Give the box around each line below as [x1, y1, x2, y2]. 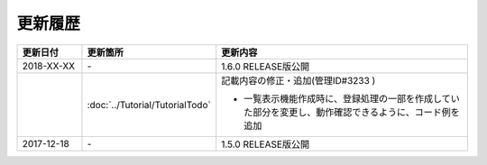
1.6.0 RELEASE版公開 [221, 60, 310, 72]
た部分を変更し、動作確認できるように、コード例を [243, 105, 460, 118]
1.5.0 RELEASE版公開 [221, 138, 310, 151]
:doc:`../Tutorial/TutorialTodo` [87, 98, 211, 111]
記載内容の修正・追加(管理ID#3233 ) [221, 74, 376, 87]
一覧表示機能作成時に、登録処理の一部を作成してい [243, 92, 460, 105]
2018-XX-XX [22, 60, 76, 72]
